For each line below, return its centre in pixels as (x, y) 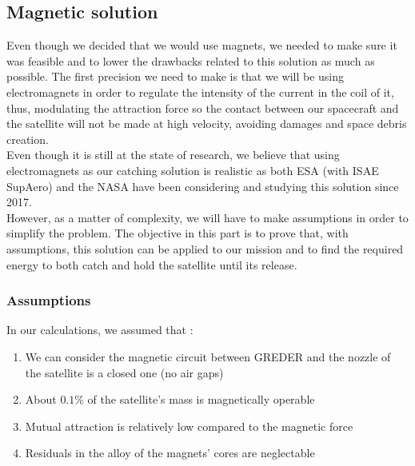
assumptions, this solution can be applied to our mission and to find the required (205, 248)
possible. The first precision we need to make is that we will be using (176, 76)
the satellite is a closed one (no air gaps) (124, 372)
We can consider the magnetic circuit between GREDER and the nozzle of (208, 356)
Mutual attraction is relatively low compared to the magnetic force (189, 426)
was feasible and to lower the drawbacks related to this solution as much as (191, 60)
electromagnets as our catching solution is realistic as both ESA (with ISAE (193, 170)
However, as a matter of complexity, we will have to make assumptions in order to (207, 217)
